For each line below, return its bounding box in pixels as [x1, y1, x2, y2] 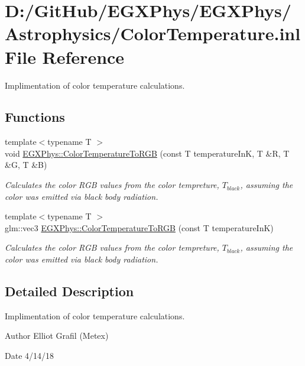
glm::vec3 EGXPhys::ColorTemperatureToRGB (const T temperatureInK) [5, 221, 274, 234]
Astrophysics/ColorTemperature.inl [5, 21, 301, 46]
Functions [5, 108, 65, 126]
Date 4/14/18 [5, 349, 54, 362]
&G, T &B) [5, 158, 47, 171]
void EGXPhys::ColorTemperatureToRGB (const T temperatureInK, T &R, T [5, 147, 290, 159]
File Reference [5, 44, 125, 69]
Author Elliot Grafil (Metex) [5, 329, 109, 342]
